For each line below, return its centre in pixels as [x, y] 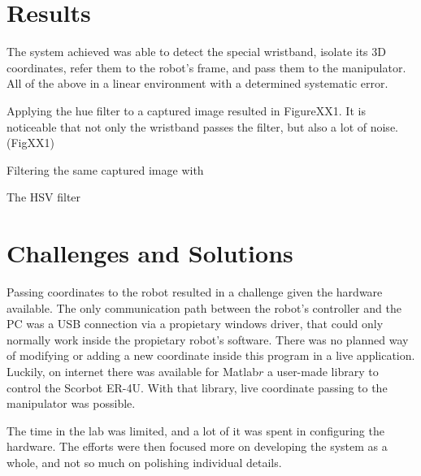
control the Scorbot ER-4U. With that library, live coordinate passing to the [197, 387]
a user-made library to [323, 371]
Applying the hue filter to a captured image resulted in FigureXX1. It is [186, 110]
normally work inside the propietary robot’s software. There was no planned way [208, 339]
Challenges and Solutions [150, 253]
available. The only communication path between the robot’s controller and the [204, 307]
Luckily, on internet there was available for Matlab [132, 371]
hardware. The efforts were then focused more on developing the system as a [197, 446]
